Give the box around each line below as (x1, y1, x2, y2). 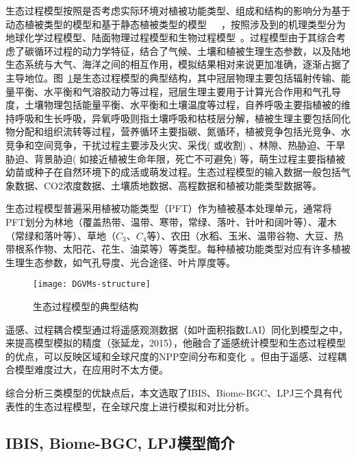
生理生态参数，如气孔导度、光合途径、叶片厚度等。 (5, 255, 236, 269)
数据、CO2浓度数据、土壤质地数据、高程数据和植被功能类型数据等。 (14, 178, 322, 192)
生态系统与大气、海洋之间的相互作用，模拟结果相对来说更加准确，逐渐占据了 (5, 57, 351, 71)
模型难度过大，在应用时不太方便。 (14, 362, 168, 377)
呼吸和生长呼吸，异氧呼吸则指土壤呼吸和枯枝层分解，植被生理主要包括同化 (14, 110, 351, 125)
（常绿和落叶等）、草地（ (5, 228, 116, 242)
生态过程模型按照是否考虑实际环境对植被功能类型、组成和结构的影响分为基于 (5, 3, 351, 17)
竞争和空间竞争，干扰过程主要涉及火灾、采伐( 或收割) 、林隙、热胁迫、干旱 (5, 137, 346, 152)
